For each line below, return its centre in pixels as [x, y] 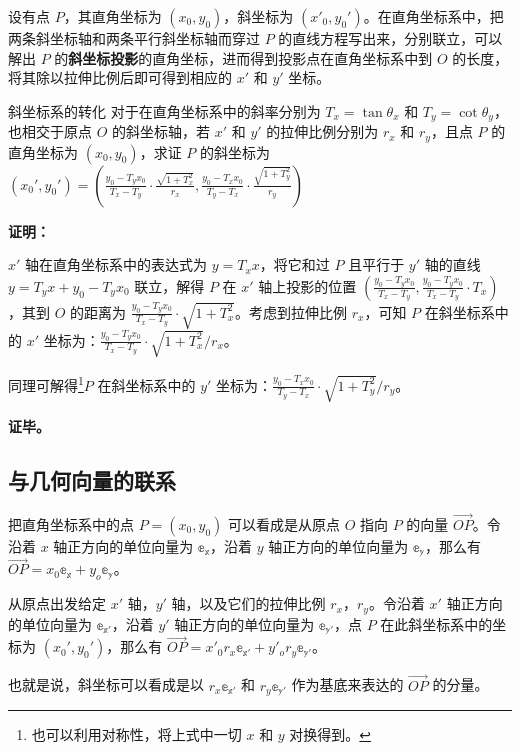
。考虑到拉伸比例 [291, 311]
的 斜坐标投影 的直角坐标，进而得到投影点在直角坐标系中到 [243, 57]
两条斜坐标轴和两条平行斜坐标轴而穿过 [134, 38]
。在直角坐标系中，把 [433, 16]
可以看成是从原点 [283, 523]
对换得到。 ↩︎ [330, 734]
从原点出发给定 [57, 603]
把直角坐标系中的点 [71, 523]
